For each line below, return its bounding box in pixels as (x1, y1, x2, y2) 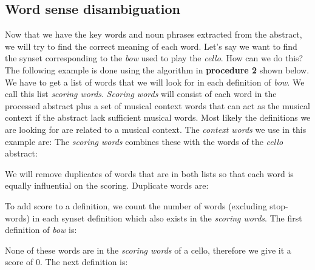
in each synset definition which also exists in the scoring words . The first (32, 211, 302, 224)
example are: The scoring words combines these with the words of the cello (5, 135, 283, 147)
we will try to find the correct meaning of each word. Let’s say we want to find (5, 39, 297, 52)
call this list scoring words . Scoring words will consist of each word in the (5, 87, 277, 100)
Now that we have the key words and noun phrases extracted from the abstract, (5, 28, 302, 41)
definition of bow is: (5, 223, 77, 236)
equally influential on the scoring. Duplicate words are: (5, 179, 209, 192)
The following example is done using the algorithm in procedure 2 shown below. (5, 63, 310, 76)
